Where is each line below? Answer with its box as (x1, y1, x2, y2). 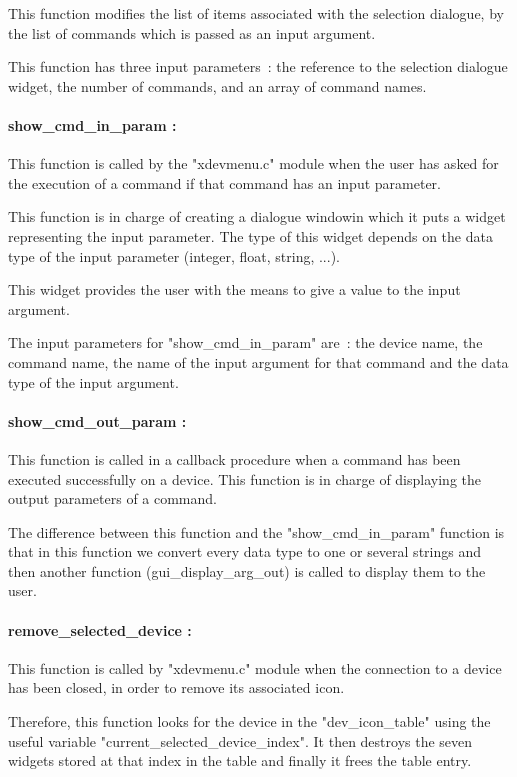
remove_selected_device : (8, 619, 192, 640)
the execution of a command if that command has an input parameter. (8, 172, 441, 193)
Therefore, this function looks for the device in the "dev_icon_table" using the (8, 711, 491, 732)
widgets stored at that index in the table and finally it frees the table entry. (8, 750, 472, 771)
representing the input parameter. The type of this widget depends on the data (8, 225, 493, 246)
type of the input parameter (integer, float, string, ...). (8, 245, 340, 266)
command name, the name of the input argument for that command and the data (8, 351, 509, 372)
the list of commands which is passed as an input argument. (8, 22, 376, 43)
